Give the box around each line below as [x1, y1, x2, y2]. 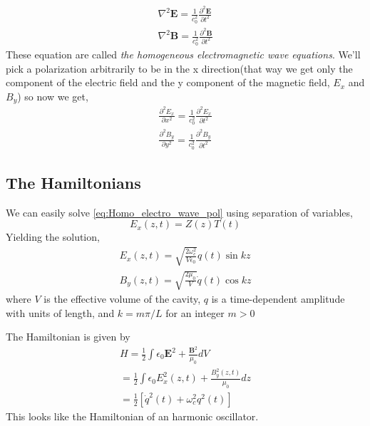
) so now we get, [17, 88, 88, 103]
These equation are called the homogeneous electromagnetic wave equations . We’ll [6, 46, 361, 61]
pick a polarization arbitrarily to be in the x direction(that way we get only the [6, 61, 353, 76]
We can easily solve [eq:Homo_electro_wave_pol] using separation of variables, [6, 204, 353, 219]
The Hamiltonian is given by [6, 329, 130, 344]
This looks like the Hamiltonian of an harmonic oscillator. [6, 408, 259, 423]
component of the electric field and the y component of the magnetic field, [6, 75, 330, 90]
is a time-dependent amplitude [211, 291, 345, 306]
